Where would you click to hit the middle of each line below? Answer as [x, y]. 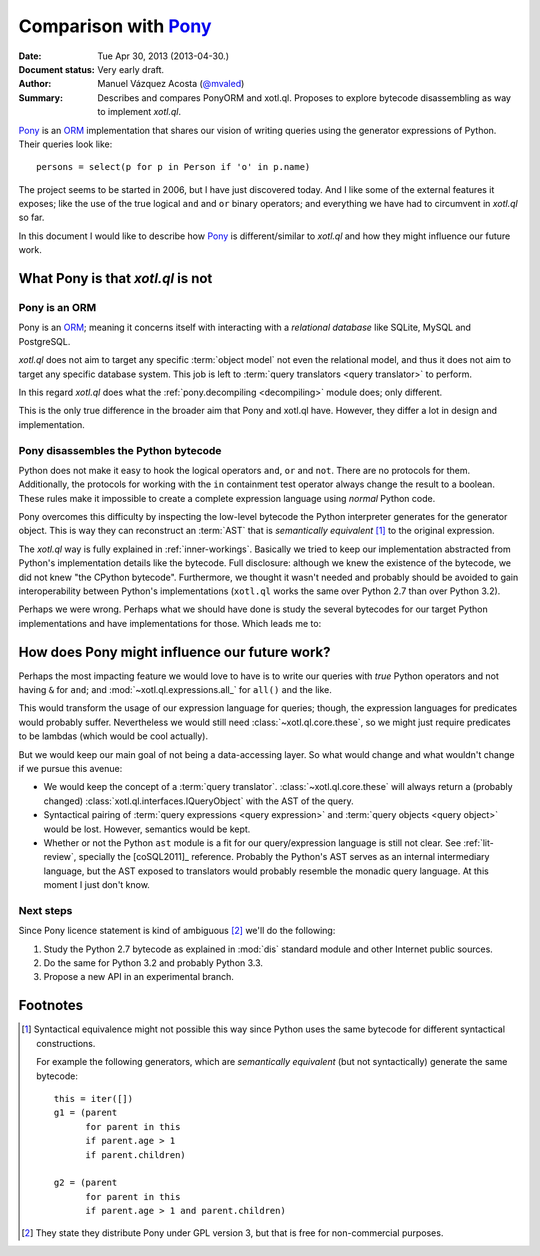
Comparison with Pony [115, 26]
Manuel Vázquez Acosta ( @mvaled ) [171, 84]
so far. [31, 217]
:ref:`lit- [479, 842]
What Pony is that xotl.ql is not [115, 278]
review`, [60, 857]
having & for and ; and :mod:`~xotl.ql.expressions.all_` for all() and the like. [175, 690]
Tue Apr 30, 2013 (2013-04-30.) [163, 56]
